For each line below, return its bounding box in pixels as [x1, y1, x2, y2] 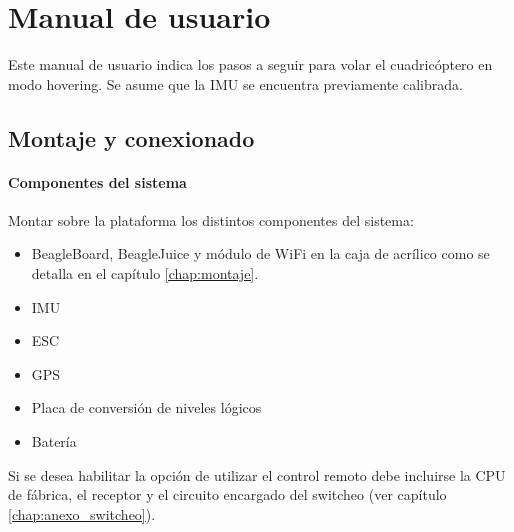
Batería [31, 431, 77, 452]
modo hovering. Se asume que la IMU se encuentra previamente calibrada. [8, 73, 463, 94]
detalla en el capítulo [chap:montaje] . [31, 263, 259, 284]
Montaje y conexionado [8, 122, 255, 153]
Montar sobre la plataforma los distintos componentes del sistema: [8, 209, 414, 230]
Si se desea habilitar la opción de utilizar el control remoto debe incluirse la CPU [8, 464, 506, 485]
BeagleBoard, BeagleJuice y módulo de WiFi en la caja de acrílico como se [31, 243, 490, 264]
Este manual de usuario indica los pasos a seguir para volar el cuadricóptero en [8, 54, 493, 75]
